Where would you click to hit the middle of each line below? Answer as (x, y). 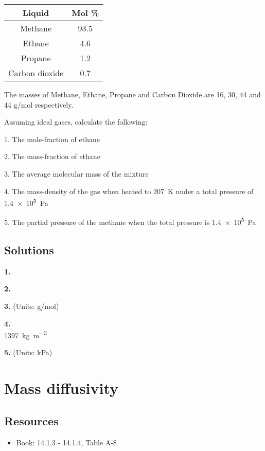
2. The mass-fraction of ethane (52, 156)
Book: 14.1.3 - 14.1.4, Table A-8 (66, 442)
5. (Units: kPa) (28, 352)
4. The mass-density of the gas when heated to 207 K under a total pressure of (129, 191)
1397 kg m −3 (25, 334)
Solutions (29, 250)
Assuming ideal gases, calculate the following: (76, 122)
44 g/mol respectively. (39, 104)
